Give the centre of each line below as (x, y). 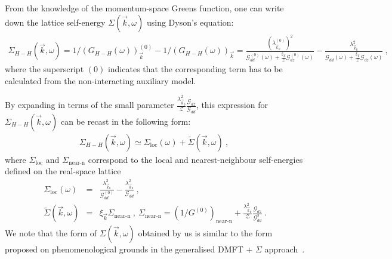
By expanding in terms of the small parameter (89, 105)
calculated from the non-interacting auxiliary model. (101, 80)
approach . (285, 249)
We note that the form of (51, 233)
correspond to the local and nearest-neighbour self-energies (195, 159)
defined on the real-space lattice (63, 171)
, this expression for (232, 105)
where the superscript (44, 69)
